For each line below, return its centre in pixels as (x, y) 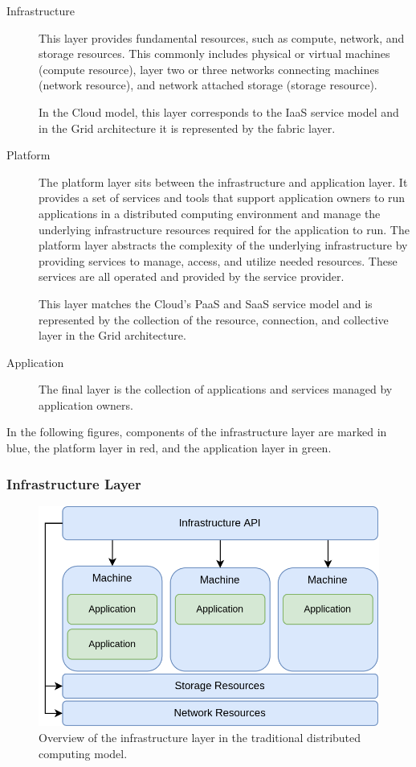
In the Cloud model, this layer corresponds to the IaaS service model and (219, 111)
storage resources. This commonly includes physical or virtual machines (214, 54)
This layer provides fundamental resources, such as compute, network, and (222, 37)
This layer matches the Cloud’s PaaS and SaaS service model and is (206, 303)
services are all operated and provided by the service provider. (192, 276)
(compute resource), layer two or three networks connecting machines (209, 69)
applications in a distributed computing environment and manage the (210, 213)
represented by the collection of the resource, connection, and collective (214, 319)
